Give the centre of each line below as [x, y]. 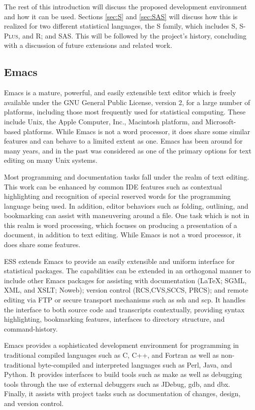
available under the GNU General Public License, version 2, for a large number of [127, 102]
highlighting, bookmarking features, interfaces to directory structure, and [114, 319]
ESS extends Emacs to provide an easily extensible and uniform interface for [119, 261]
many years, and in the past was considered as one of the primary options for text [128, 150]
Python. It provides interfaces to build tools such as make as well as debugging [123, 374]
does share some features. [42, 244]
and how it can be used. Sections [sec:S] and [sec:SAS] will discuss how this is [121, 16]
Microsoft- [221, 121]
